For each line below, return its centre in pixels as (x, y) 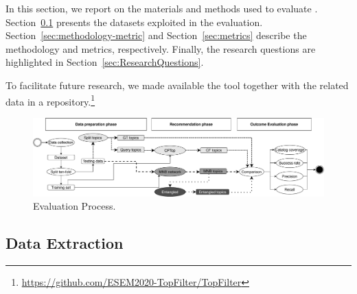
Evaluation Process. (74, 206)
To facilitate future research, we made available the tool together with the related (177, 85)
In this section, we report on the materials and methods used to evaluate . (162, 8)
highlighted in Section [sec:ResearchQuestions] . (105, 62)
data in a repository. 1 (50, 100)
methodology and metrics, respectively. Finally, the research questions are (161, 48)
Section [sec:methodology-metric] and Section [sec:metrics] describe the (156, 35)
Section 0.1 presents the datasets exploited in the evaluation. (134, 22)
